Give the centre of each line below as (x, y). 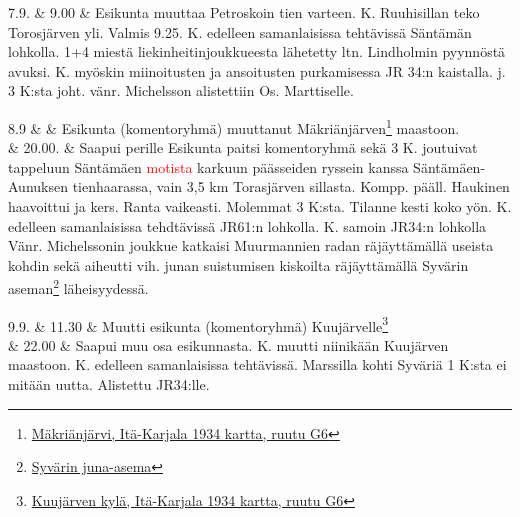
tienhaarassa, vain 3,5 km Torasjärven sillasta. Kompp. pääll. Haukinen (291, 186)
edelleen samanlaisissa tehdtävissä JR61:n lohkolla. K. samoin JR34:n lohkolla (247, 225)
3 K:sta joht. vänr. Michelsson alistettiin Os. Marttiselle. (181, 90)
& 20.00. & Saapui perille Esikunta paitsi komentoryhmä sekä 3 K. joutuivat (243, 147)
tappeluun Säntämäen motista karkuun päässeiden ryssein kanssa (208, 166)
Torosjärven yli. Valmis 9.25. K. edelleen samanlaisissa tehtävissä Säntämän (240, 31)
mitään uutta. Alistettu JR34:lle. (109, 384)
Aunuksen (38, 186)
